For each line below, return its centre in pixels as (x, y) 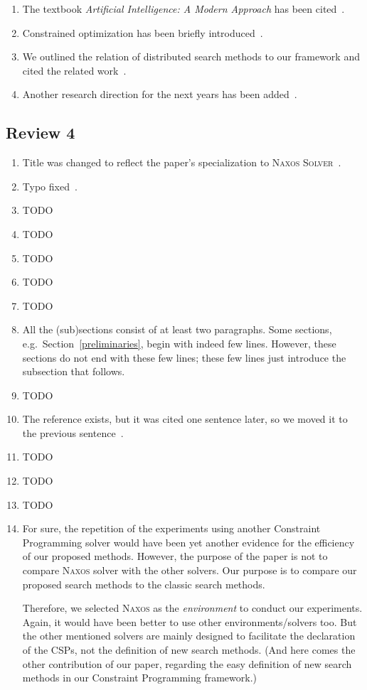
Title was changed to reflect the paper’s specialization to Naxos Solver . (182, 162)
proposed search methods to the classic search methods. (144, 584)
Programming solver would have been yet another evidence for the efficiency (188, 542)
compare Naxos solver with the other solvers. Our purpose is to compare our (190, 570)
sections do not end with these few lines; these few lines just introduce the (184, 357)
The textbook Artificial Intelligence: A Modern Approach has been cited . (183, 9)
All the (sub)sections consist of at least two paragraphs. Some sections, (177, 329)
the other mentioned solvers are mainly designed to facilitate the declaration (189, 636)
